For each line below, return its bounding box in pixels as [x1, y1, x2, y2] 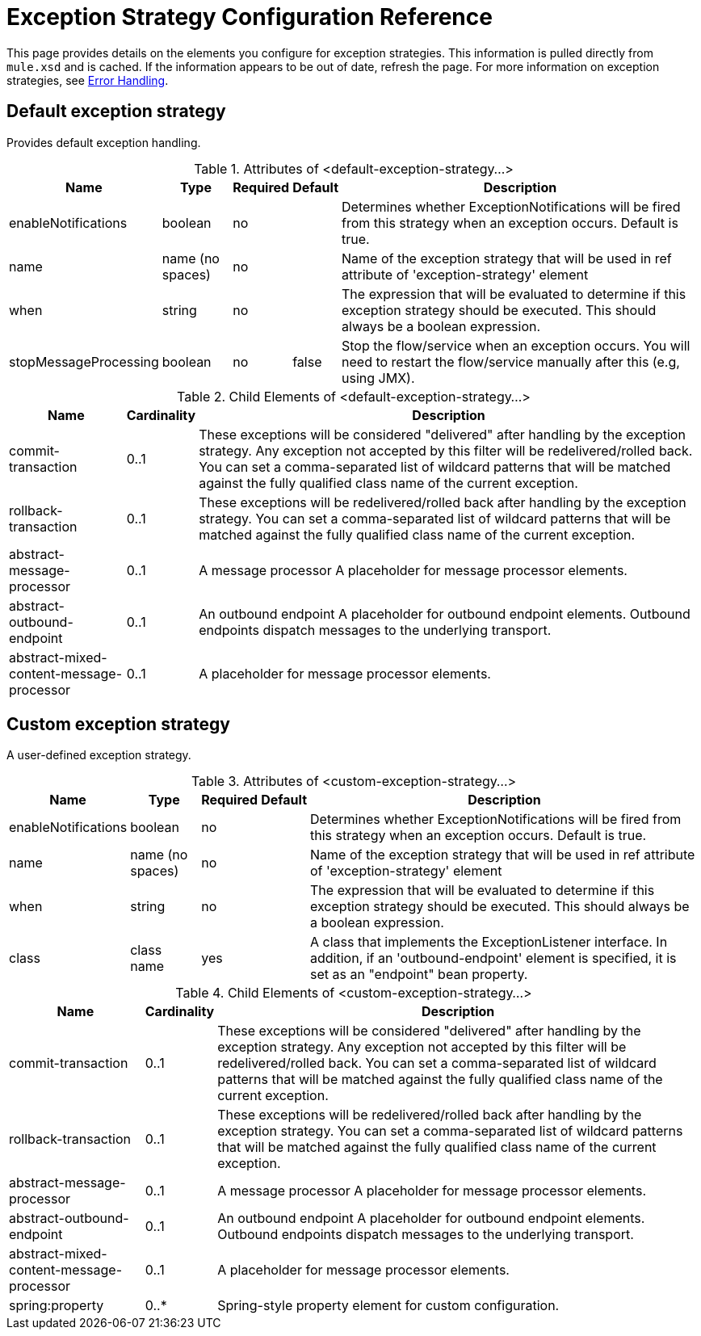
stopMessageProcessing [9, 353, 159, 370]
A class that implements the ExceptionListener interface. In [310, 934, 668, 951]
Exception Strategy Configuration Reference [6, 3, 493, 31]
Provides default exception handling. [6, 135, 201, 149]
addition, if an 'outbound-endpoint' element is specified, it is [310, 950, 677, 967]
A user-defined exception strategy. [6, 748, 191, 763]
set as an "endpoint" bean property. [310, 966, 528, 983]
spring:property [9, 1297, 104, 1314]
